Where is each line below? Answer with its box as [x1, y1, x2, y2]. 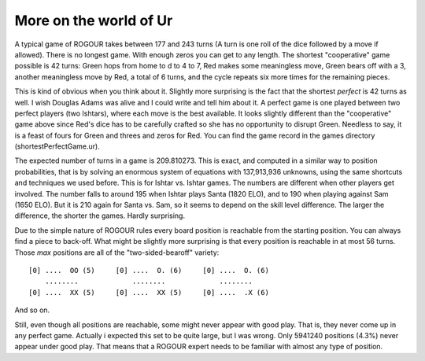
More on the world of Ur [14, 12, 173, 29]
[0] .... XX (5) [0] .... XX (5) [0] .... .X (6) [28, 288, 269, 297]
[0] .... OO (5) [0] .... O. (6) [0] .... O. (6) [28, 266, 269, 274]
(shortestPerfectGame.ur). [14, 142, 100, 151]
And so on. [14, 305, 50, 315]
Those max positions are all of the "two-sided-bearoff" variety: [14, 248, 220, 257]
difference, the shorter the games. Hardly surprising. [14, 211, 185, 220]
